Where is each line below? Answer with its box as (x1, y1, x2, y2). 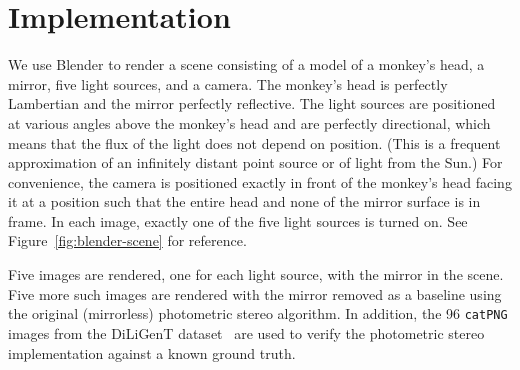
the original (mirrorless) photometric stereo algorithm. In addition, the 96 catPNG (8, 303, 508, 324)
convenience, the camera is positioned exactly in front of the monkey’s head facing (8, 171, 512, 192)
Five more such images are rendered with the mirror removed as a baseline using (8, 283, 502, 304)
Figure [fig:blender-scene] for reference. (8, 230, 247, 251)
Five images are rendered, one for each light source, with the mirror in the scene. (8, 264, 504, 285)
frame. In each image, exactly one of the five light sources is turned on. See (8, 210, 468, 231)
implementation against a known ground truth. (8, 342, 296, 363)
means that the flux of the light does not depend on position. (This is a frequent (8, 132, 501, 153)
